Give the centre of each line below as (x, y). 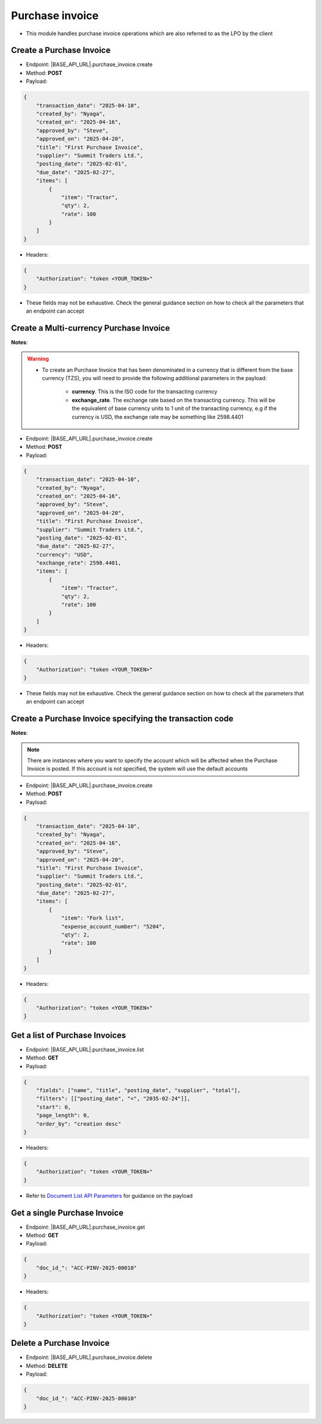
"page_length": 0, (63, 1115)
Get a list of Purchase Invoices (69, 1035)
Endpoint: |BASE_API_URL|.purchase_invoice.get (86, 1227)
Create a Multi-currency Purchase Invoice (90, 328)
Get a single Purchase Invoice (67, 1212)
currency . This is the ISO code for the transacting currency (145, 392)
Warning (38, 359)
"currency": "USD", (65, 554)
